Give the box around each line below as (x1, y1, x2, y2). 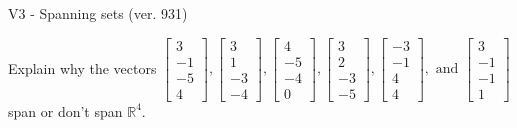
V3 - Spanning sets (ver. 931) (8, 3, 188, 23)
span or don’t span (8, 100, 123, 121)
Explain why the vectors (8, 57, 157, 78)
